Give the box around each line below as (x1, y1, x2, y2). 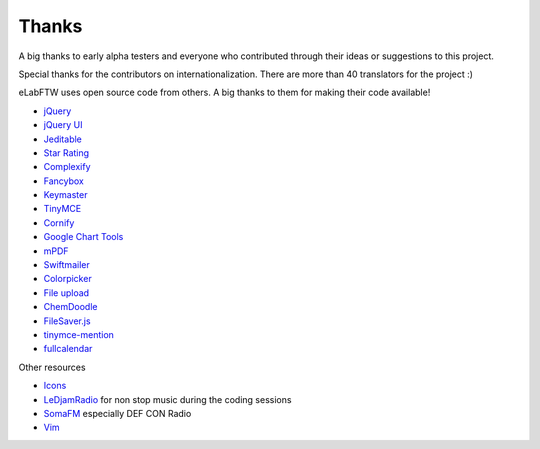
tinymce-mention (43, 328, 115, 340)
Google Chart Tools (43, 231, 124, 243)
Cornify (43, 216, 75, 229)
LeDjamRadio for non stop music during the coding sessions (43, 393, 292, 405)
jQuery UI (43, 119, 84, 131)
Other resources (18, 361, 86, 373)
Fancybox (43, 175, 85, 187)
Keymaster (43, 189, 88, 201)
